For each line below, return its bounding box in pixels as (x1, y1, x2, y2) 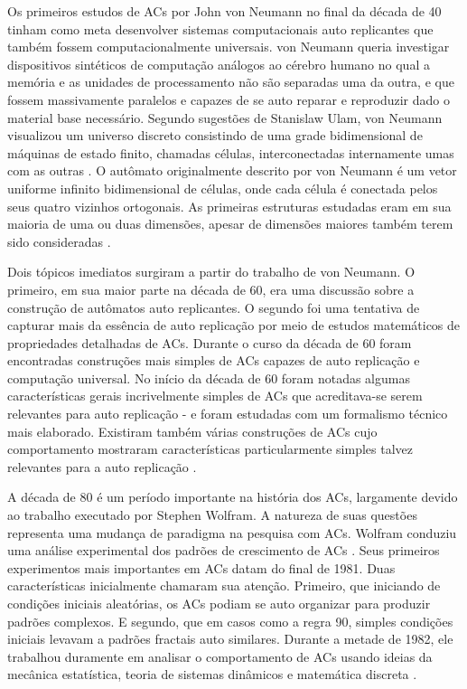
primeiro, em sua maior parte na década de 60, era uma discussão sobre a (7, 279, 415, 298)
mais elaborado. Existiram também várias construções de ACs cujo (7, 421, 378, 440)
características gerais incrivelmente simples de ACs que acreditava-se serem (7, 386, 423, 405)
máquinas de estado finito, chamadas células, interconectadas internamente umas (7, 143, 454, 162)
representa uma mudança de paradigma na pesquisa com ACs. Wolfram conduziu (7, 523, 457, 542)
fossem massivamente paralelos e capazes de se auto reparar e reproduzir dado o (7, 90, 450, 109)
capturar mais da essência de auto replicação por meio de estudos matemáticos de (7, 316, 461, 335)
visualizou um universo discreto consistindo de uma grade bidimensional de (7, 126, 423, 145)
